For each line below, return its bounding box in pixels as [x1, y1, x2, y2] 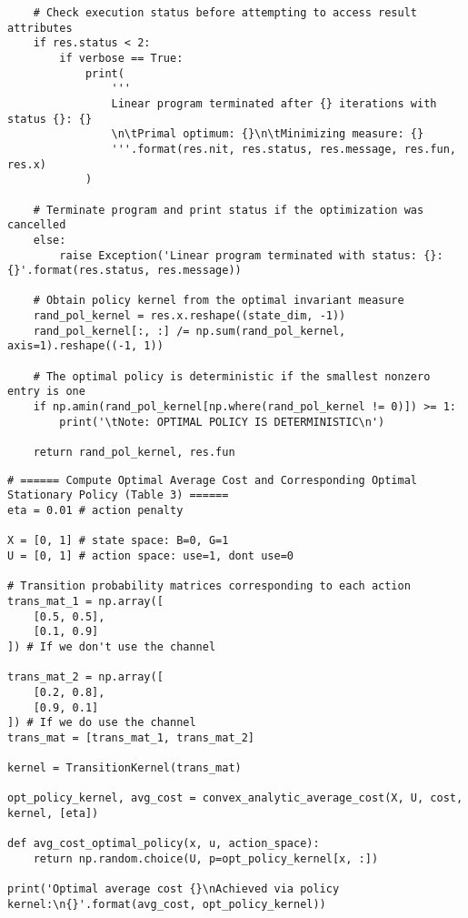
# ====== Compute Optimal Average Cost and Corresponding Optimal [7, 473, 418, 487]
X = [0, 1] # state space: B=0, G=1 [7, 534, 229, 548]
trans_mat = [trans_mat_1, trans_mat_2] [7, 731, 255, 744]
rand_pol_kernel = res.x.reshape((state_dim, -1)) [33, 309, 346, 323]
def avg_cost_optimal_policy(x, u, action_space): [7, 837, 320, 851]
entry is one [7, 385, 85, 398]
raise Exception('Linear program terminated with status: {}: [59, 248, 443, 262]
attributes [7, 21, 73, 35]
